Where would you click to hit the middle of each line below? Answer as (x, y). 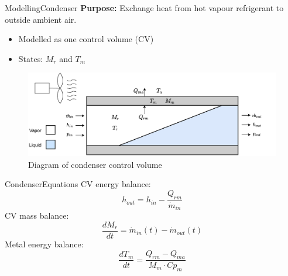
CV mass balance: (37, 215)
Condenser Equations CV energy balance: (78, 184)
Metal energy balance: (44, 244)
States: (31, 58)
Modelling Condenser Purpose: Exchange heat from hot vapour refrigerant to (144, 8)
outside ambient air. (41, 19)
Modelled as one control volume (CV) (86, 39)
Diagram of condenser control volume (95, 164)
